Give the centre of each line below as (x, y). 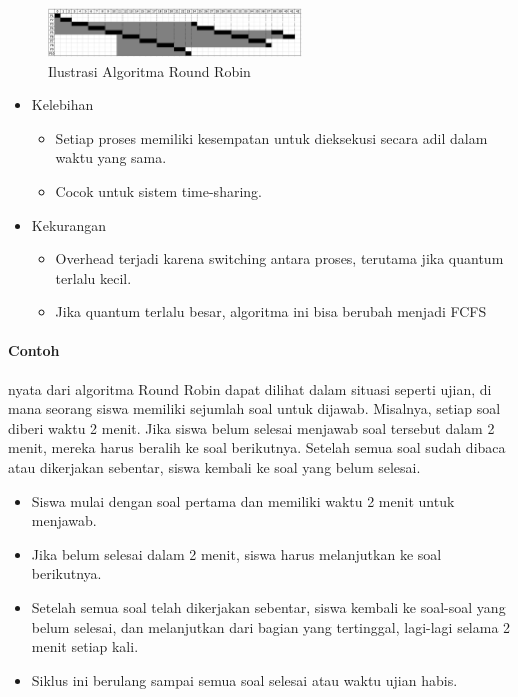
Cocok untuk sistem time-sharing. (158, 190)
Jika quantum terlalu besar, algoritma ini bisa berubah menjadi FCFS (271, 311)
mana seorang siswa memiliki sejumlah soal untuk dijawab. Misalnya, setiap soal (254, 408)
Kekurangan (69, 224)
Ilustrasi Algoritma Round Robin (149, 70)
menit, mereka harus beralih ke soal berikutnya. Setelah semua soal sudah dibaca (257, 447)
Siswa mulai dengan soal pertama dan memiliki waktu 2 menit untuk (243, 500)
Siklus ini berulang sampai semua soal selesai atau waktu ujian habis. (244, 679)
